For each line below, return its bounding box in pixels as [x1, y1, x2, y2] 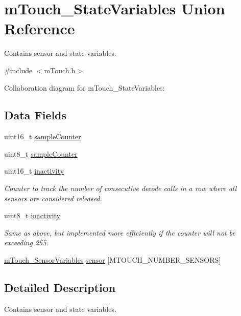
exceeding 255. [4, 237, 49, 248]
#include [4, 65, 33, 75]
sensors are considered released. [4, 193, 102, 203]
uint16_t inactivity [4, 165, 64, 176]
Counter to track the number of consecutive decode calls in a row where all [4, 183, 237, 194]
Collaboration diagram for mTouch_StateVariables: [4, 82, 165, 93]
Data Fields [4, 107, 67, 123]
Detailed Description [4, 280, 116, 296]
